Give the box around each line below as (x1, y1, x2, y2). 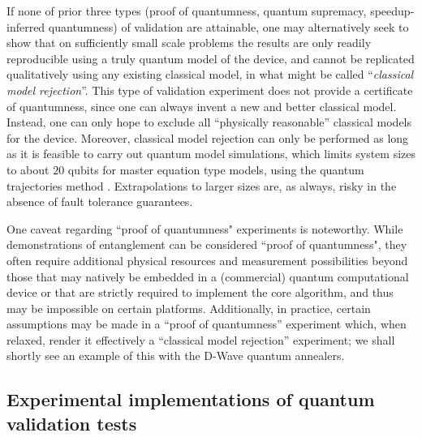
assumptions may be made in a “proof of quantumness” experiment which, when (6, 315, 407, 332)
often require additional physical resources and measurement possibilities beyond (6, 251, 408, 268)
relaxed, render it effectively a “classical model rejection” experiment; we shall (6, 331, 395, 348)
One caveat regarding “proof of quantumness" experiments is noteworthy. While (6, 220, 403, 237)
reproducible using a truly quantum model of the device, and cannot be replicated (6, 49, 415, 66)
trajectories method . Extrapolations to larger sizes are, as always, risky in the (6, 177, 397, 194)
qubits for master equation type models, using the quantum (67, 161, 364, 178)
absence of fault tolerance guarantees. (6, 193, 193, 210)
